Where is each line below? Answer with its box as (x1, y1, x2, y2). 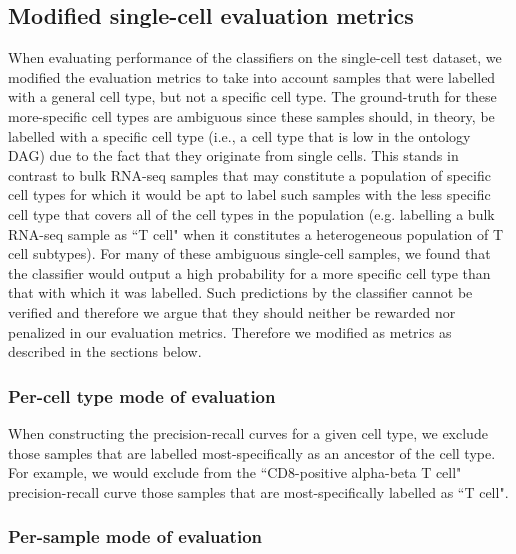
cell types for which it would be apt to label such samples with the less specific (8, 184, 491, 205)
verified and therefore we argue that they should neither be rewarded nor (8, 301, 456, 322)
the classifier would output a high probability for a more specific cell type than (8, 262, 491, 283)
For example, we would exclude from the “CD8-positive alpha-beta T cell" (8, 462, 462, 483)
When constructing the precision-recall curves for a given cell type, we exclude (8, 422, 488, 443)
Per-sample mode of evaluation (8, 524, 262, 549)
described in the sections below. (8, 341, 202, 362)
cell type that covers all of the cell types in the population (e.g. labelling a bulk (8, 203, 495, 224)
